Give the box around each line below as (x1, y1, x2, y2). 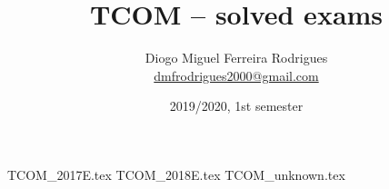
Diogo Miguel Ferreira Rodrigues (145, 48, 328, 67)
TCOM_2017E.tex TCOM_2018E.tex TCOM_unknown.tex (7, 164, 345, 184)
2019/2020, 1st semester (169, 96, 304, 115)
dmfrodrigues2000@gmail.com (154, 65, 319, 85)
